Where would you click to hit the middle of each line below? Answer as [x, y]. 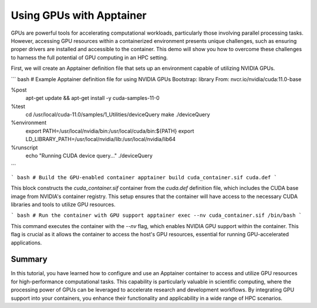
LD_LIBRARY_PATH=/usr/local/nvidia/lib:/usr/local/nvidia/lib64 [101, 139]
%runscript [24, 148]
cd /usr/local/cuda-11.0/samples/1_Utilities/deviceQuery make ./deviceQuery [118, 115]
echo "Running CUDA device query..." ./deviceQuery [89, 156]
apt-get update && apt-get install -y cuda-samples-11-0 [92, 98]
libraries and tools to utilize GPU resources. [63, 204]
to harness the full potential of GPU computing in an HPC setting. [90, 57]
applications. [26, 242]
